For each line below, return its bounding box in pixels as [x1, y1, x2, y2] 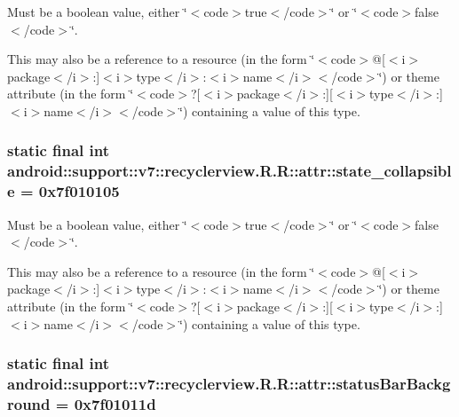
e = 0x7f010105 [7, 180, 120, 202]
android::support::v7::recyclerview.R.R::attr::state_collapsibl [7, 160, 452, 182]
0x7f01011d [74, 392, 156, 414]
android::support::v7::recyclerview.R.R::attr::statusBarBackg [7, 373, 451, 395]
